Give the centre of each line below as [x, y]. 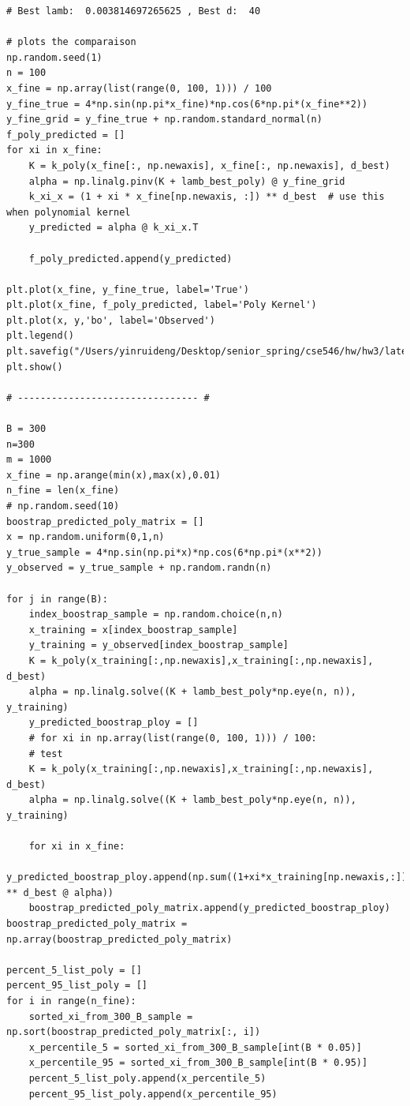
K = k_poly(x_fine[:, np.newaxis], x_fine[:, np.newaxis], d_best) [209, 165]
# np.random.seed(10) [63, 506]
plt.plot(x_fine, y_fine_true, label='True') [128, 289]
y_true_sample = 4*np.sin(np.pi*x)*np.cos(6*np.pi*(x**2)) [164, 552]
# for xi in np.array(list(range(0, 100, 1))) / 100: [173, 738]
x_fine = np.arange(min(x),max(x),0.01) [114, 475]
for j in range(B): [57, 599]
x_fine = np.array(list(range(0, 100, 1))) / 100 [139, 88]
